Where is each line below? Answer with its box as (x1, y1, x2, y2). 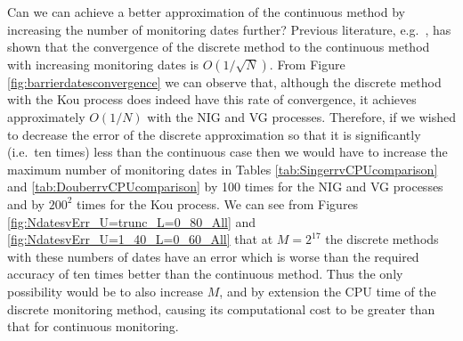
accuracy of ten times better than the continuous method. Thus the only (7, 264, 403, 283)
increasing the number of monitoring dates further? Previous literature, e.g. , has (7, 20, 451, 38)
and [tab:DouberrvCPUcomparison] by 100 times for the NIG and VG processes (7, 177, 443, 196)
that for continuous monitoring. (7, 317, 179, 336)
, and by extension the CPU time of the (219, 281, 436, 300)
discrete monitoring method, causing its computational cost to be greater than (7, 299, 435, 318)
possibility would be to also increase (7, 281, 204, 300)
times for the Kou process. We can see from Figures (77, 194, 359, 213)
